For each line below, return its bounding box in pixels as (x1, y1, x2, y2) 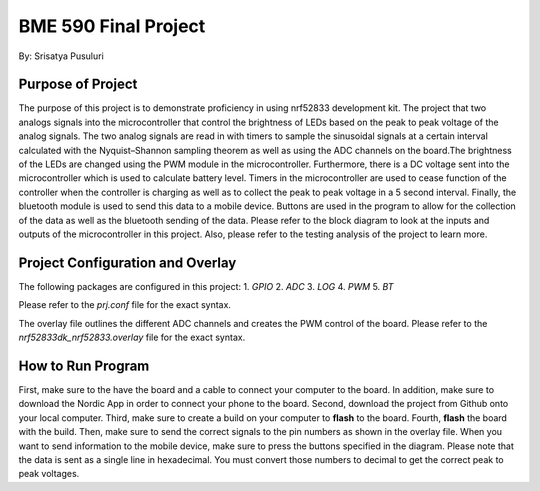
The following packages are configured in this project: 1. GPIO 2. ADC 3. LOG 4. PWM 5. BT (18, 280, 394, 292)
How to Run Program (18, 357, 150, 374)
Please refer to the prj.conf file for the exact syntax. (18, 299, 232, 311)
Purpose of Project (18, 76, 138, 93)
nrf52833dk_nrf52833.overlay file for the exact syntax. (18, 331, 246, 344)
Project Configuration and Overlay (18, 254, 237, 271)
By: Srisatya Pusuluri (18, 50, 104, 62)
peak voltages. (18, 468, 80, 480)
